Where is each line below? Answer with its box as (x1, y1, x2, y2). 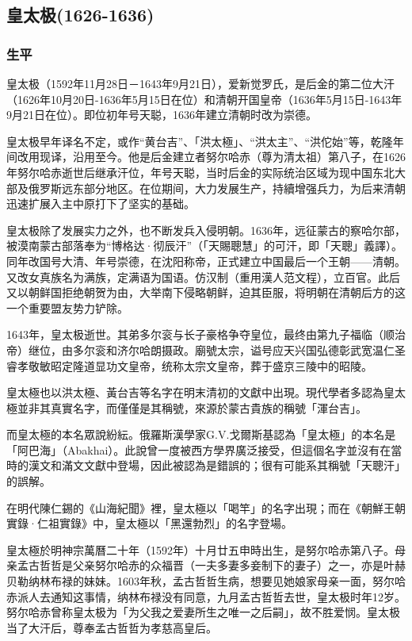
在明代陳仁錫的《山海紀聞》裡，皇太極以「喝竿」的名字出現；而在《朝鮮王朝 (6, 499, 406, 516)
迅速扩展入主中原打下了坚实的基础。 (6, 195, 195, 212)
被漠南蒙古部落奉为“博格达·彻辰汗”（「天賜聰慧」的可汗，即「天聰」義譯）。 (6, 237, 403, 254)
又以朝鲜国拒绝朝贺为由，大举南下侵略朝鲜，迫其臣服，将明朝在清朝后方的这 (6, 284, 406, 301)
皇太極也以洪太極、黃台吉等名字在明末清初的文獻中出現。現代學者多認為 (6, 384, 383, 401)
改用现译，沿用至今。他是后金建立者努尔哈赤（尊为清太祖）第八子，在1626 (17, 148, 406, 165)
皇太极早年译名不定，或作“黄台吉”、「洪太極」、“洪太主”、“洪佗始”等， (6, 132, 371, 149)
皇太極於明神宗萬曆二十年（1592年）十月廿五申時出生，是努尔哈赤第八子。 (6, 541, 395, 558)
